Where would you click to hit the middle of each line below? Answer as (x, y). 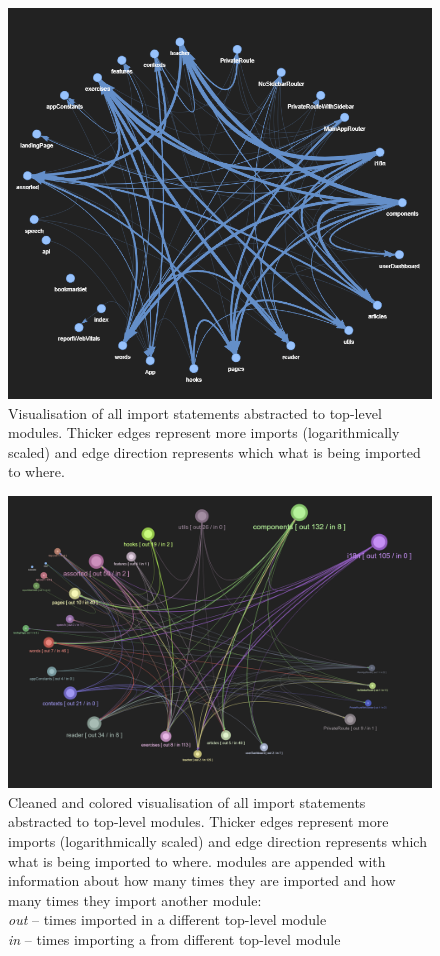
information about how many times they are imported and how (202, 880)
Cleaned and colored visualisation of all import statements (187, 801)
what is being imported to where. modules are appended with (197, 860)
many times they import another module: (135, 899)
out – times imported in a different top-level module (167, 919)
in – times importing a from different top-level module (174, 939)
